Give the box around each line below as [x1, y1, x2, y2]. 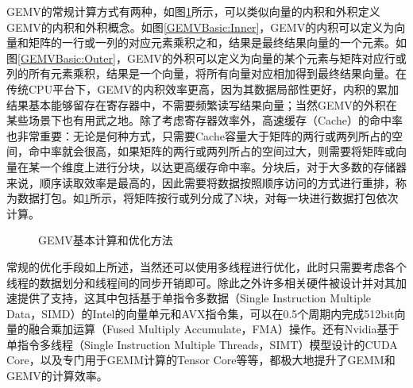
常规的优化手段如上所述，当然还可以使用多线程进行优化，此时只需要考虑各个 [6, 258, 407, 275]
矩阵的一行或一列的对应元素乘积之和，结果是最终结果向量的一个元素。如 [28, 34, 407, 51]
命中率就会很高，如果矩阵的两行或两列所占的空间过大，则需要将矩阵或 [28, 143, 396, 159]
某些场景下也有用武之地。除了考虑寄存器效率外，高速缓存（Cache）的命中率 [6, 112, 403, 129]
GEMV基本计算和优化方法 [38, 232, 173, 248]
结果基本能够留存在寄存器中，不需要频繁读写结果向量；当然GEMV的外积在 [6, 96, 397, 113]
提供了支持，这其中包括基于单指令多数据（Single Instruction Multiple [17, 290, 372, 306]
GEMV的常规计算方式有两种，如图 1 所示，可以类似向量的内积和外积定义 [6, 3, 380, 19]
